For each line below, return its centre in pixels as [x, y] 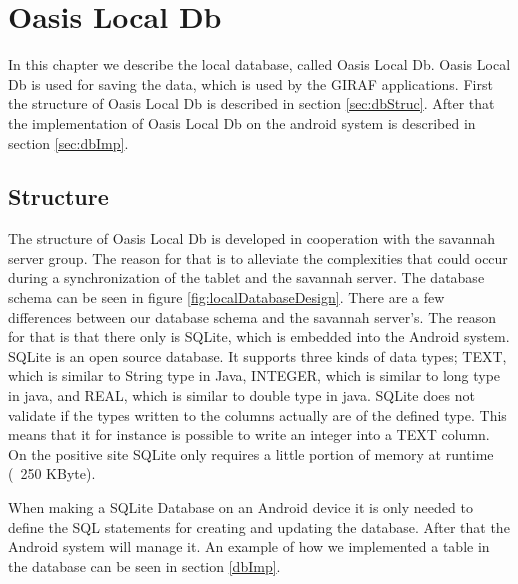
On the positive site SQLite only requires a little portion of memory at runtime [251, 453]
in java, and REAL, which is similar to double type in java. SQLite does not [241, 395]
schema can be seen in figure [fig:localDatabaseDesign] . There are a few [226, 297]
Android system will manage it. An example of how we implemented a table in [249, 546]
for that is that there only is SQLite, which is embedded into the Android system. [259, 336]
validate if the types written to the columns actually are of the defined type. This [257, 414]
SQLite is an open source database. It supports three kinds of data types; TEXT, [257, 355]
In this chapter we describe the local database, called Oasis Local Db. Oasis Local [259, 64]
